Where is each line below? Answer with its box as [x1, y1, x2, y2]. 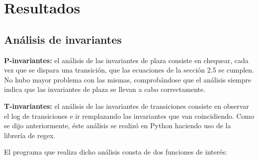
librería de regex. [4, 130, 56, 140]
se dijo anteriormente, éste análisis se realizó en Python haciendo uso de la [4, 120, 231, 131]
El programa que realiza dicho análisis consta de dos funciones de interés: [4, 147, 227, 157]
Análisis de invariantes [4, 31, 122, 47]
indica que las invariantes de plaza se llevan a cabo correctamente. [4, 84, 206, 94]
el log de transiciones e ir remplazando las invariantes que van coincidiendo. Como [4, 110, 255, 121]
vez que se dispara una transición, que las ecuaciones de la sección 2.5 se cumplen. [4, 65, 254, 75]
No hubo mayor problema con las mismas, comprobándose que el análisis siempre [4, 74, 252, 84]
